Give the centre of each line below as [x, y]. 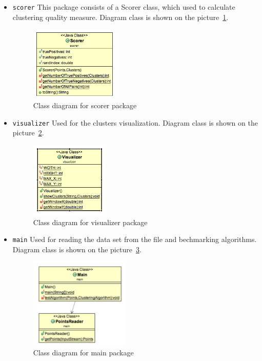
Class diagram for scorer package [85, 105]
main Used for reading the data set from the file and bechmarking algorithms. [135, 239]
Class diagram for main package [83, 352]
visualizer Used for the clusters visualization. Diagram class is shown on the [135, 122]
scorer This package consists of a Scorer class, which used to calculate [124, 7]
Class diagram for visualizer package [90, 222]
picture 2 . [28, 133]
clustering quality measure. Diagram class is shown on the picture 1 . [120, 17]
